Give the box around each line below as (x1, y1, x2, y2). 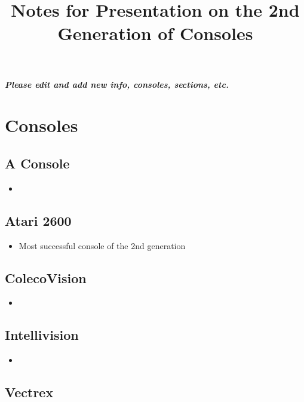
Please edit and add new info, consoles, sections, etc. (5, 78, 229, 90)
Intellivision (5, 326, 79, 344)
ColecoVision (5, 268, 87, 287)
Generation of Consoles (57, 21, 253, 45)
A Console (5, 154, 70, 172)
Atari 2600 (5, 211, 72, 229)
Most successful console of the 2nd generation (19, 239, 186, 251)
